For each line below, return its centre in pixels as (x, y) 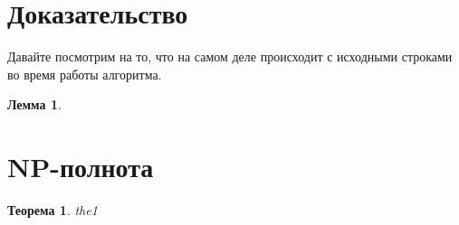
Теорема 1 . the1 (53, 210)
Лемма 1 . (34, 104)
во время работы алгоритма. (85, 74)
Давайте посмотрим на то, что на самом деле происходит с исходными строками (230, 56)
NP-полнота (81, 167)
